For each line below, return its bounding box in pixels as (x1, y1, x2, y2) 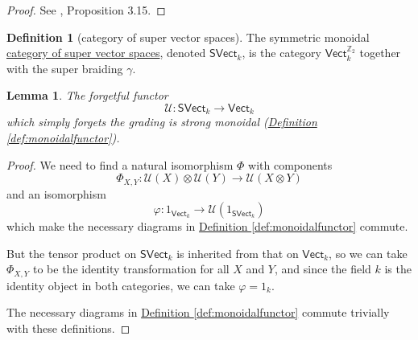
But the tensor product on (6, 244, 137, 261)
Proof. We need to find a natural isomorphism (6, 156, 234, 173)
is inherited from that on (176, 244, 299, 261)
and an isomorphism (6, 185, 106, 202)
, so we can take (329, 244, 408, 261)
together (359, 44, 401, 61)
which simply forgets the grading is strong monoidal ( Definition (6, 113, 317, 130)
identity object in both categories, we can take (6, 277, 235, 293)
